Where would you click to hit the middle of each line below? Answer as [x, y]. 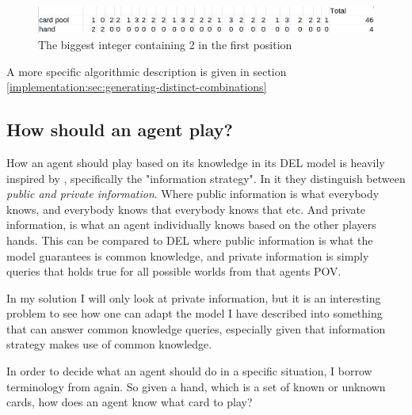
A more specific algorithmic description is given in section [147, 71]
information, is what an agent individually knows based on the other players [191, 225]
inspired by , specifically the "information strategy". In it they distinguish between [206, 178]
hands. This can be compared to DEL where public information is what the [190, 240]
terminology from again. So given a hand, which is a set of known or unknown [196, 386]
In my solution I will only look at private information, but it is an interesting [194, 297]
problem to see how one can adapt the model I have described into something [195, 313]
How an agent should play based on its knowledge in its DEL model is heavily [196, 162]
